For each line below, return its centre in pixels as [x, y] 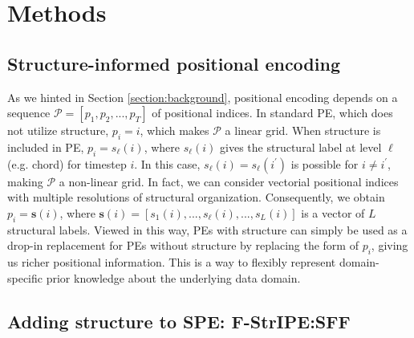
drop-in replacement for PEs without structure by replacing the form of [183, 245]
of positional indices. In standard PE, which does [272, 113]
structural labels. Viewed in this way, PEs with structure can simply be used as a [207, 229]
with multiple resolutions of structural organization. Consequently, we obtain [196, 197]
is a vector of [333, 212]
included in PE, [46, 147]
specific [25, 277]
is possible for [325, 163]
